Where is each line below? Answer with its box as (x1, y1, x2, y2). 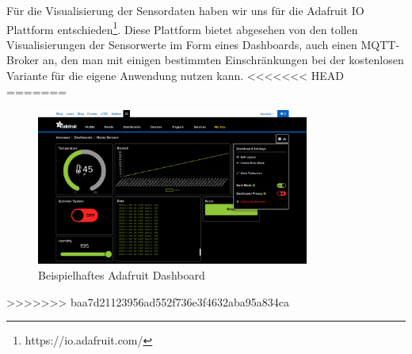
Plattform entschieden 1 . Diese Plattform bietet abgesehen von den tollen (6, 18, 358, 37)
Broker (6, 51, 40, 68)
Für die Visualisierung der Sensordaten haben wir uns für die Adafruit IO (6, 2, 364, 18)
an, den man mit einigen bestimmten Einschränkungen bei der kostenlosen (42, 51, 404, 68)
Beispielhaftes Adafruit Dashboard (38, 266, 205, 283)
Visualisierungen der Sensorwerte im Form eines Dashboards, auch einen (6, 36, 357, 52)
